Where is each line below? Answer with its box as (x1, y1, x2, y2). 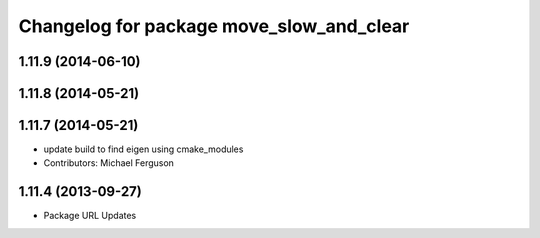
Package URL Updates (43, 210, 137, 222)
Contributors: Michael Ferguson (43, 157, 175, 169)
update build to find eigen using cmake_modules (43, 143, 244, 155)
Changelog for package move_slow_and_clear (18, 15, 410, 37)
